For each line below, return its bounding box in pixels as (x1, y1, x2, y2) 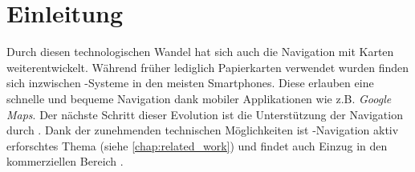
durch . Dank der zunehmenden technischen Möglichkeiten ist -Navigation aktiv (6, 122, 399, 138)
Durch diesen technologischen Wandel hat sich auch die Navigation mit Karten (6, 43, 394, 60)
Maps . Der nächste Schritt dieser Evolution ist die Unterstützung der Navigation (6, 106, 403, 122)
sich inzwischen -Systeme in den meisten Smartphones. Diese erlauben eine (6, 74, 374, 91)
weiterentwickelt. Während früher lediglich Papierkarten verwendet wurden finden (6, 58, 409, 75)
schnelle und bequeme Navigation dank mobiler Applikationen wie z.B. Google (6, 90, 392, 106)
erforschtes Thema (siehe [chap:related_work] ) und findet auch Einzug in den (6, 137, 388, 154)
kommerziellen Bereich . (6, 153, 124, 170)
